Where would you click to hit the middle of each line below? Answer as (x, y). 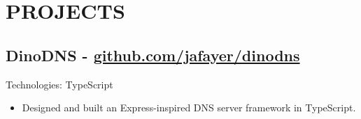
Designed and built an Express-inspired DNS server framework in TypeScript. (189, 108)
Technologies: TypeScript (59, 84)
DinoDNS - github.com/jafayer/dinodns (153, 55)
